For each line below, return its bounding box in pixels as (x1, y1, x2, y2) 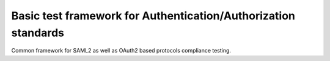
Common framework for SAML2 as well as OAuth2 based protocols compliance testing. (11, 47, 232, 54)
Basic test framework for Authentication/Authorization (11, 9, 296, 22)
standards (11, 26, 64, 39)
